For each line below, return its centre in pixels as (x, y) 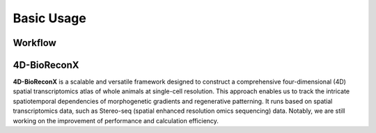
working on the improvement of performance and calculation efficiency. (116, 120)
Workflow (35, 43)
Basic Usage (49, 18)
